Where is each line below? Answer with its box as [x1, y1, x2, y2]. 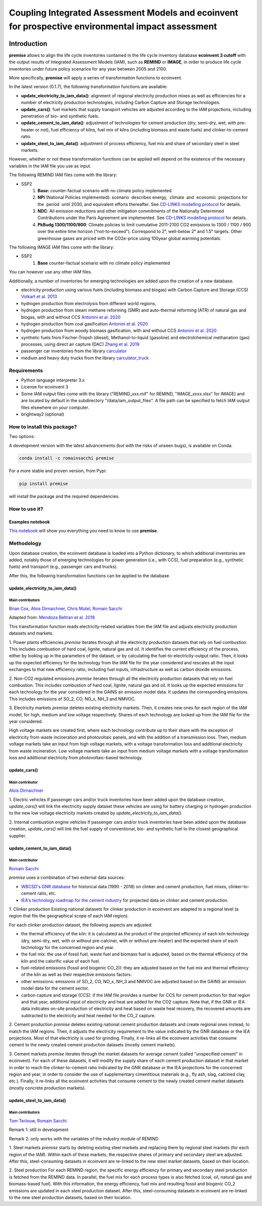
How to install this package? [9, 423, 77, 430]
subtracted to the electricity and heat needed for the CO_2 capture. [21, 1012, 156, 1018]
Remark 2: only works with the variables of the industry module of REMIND [9, 1135, 159, 1141]
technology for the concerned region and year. [21, 944, 115, 950]
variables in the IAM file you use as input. [9, 163, 92, 169]
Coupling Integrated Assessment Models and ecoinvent [9, 7, 239, 18]
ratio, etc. [37, 891, 57, 896]
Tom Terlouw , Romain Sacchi [9, 1118, 67, 1124]
